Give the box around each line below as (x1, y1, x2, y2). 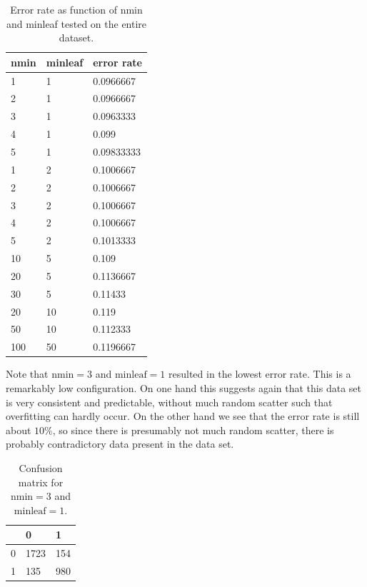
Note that (6, 366, 49, 381)
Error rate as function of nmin (10, 2, 143, 16)
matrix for (18, 474, 64, 489)
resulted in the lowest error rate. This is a (169, 366, 351, 381)
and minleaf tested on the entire (6, 16, 147, 31)
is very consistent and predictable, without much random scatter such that (6, 394, 333, 409)
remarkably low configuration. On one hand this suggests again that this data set (6, 380, 361, 395)
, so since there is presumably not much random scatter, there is (52, 422, 334, 437)
